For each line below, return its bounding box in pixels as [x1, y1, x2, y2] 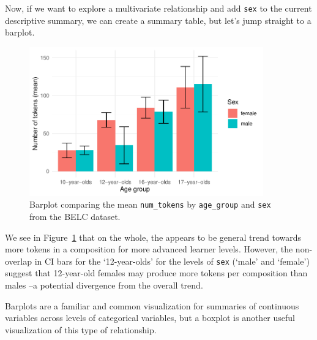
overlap [5, 254, 32, 267]
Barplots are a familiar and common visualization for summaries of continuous [5, 299, 299, 312]
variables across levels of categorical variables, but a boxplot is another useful [5, 311, 295, 324]
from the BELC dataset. [29, 210, 121, 222]
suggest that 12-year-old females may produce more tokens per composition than [5, 266, 308, 279]
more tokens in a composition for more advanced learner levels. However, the [5, 243, 293, 255]
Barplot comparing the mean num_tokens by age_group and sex [29, 198, 271, 211]
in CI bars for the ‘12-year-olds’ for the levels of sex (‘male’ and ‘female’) [34, 254, 310, 267]
